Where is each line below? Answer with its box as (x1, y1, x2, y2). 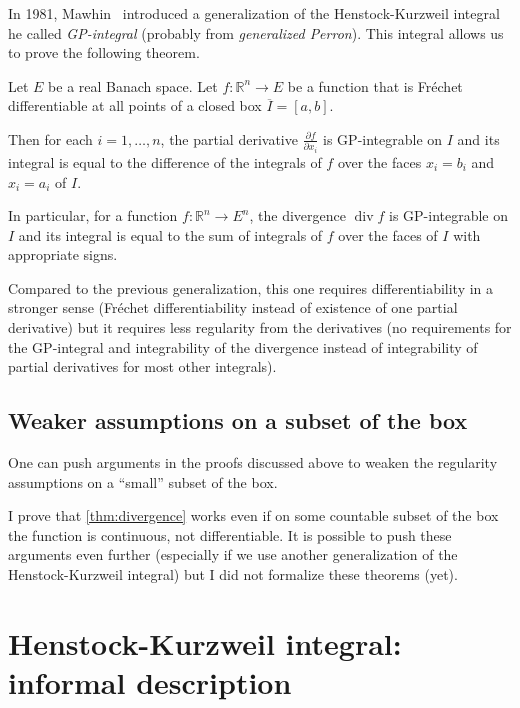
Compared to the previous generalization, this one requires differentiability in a (8, 277, 494, 298)
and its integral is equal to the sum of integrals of (18, 224, 323, 245)
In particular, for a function (8, 205, 178, 226)
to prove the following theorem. (8, 42, 200, 63)
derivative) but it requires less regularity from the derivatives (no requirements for (8, 317, 512, 338)
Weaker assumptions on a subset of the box (8, 405, 468, 436)
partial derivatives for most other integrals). (8, 356, 277, 377)
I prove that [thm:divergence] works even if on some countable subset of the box (8, 505, 499, 526)
